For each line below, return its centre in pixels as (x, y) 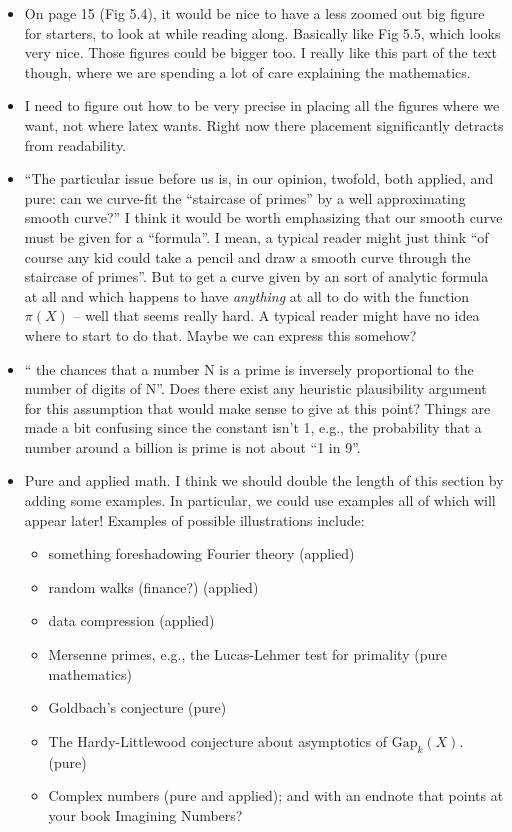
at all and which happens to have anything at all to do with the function (247, 295)
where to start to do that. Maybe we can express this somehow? (220, 334)
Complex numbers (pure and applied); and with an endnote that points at (276, 795)
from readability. (75, 144)
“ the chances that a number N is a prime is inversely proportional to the (249, 368)
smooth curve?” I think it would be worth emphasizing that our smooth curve (263, 217)
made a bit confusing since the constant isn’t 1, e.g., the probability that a (253, 427)
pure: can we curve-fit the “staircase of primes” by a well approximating (245, 197)
